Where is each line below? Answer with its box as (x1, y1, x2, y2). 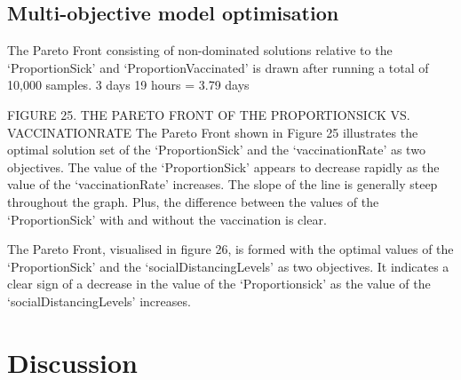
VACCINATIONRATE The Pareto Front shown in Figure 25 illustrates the (7, 123, 418, 141)
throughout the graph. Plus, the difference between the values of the (7, 192, 379, 210)
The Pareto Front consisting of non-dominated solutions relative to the (7, 41, 393, 59)
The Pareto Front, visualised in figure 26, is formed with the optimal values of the (7, 240, 454, 258)
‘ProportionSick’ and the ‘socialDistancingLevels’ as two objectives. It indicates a (7, 257, 449, 275)
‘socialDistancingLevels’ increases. (7, 291, 191, 310)
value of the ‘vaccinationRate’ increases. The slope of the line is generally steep (7, 175, 438, 194)
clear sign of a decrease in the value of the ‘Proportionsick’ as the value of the (7, 274, 431, 293)
